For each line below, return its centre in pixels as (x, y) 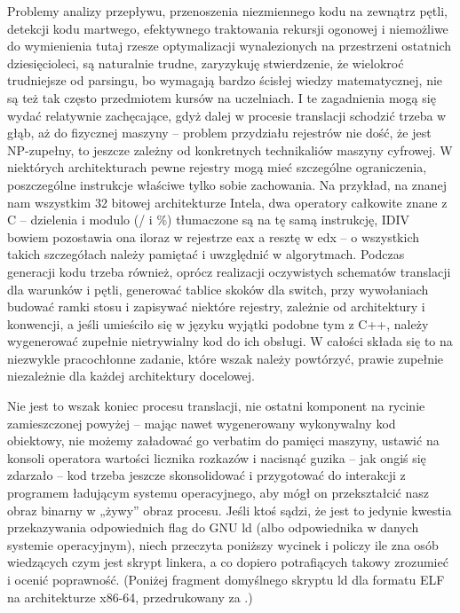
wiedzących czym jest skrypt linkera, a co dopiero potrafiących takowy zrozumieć (228, 562)
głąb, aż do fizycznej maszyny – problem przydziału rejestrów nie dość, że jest (219, 133)
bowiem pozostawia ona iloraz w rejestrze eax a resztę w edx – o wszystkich (213, 236)
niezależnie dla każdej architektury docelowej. (131, 376)
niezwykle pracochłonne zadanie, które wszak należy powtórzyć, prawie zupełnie (226, 358)
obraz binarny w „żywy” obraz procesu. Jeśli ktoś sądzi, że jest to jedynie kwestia (230, 510)
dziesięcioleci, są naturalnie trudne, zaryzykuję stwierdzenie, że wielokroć (206, 63)
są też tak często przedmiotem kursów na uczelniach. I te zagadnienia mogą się (222, 97)
